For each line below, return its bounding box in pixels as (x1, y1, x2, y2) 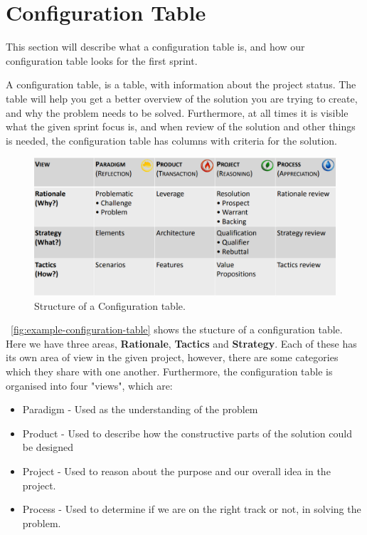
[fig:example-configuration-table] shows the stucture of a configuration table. (11, 322, 343, 337)
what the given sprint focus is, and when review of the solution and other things (6, 119, 356, 134)
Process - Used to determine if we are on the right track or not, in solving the (22, 502, 361, 516)
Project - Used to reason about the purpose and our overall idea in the (22, 464, 331, 478)
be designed (22, 440, 74, 455)
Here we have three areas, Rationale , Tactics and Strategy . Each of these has (6, 336, 357, 350)
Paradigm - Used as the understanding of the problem (22, 402, 258, 417)
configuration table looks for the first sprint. (6, 53, 198, 68)
